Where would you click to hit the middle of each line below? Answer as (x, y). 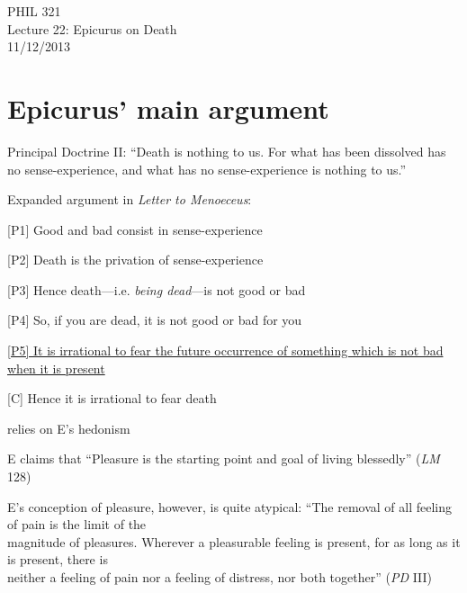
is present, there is (58, 559)
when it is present (56, 368)
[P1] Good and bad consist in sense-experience (135, 229)
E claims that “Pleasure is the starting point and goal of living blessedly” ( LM (224, 458)
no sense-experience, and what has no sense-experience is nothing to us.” (207, 169)
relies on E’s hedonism (69, 428)
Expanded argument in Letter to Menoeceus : (130, 199)
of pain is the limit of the (77, 524)
